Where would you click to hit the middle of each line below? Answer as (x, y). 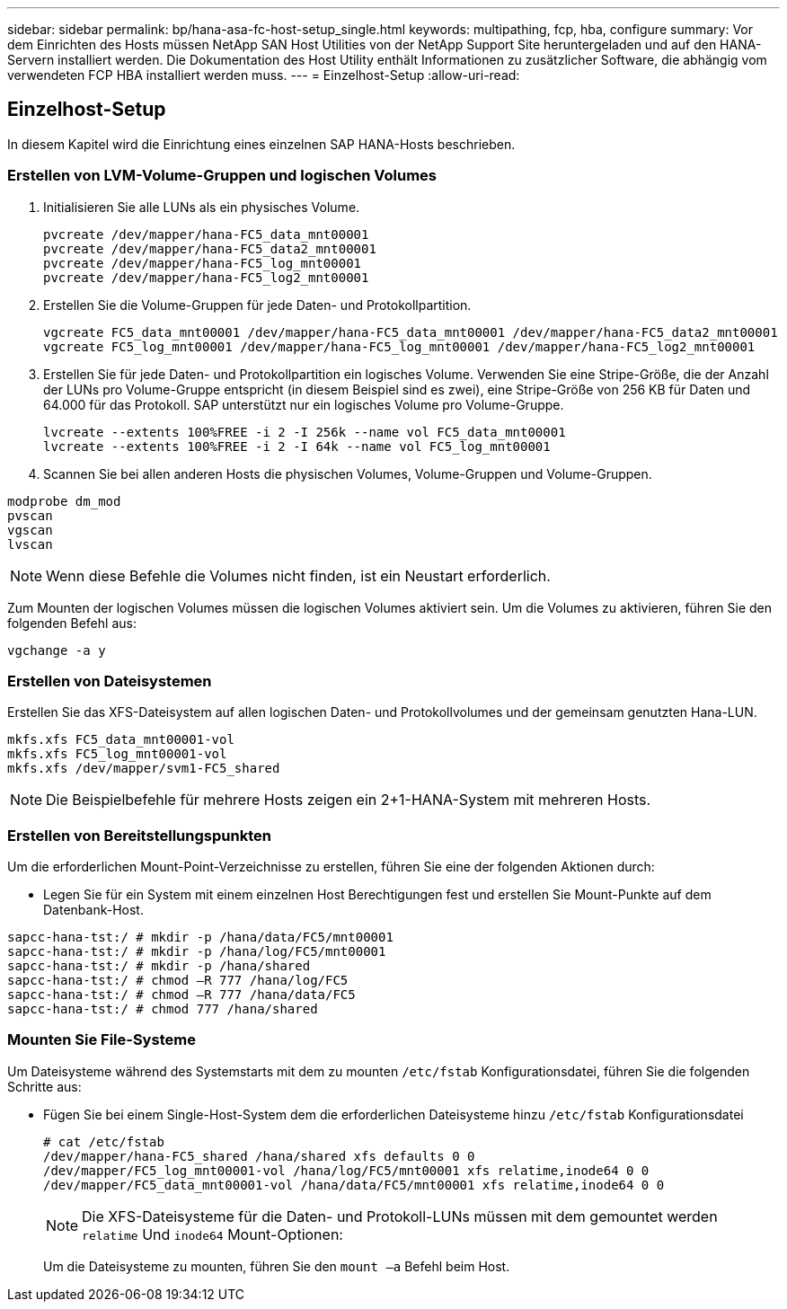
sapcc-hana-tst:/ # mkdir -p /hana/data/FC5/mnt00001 (200, 938)
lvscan (30, 544)
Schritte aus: (44, 1086)
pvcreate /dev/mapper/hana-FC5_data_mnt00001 (206, 234)
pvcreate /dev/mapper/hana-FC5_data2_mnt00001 (210, 248)
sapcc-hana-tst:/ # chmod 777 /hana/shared (163, 1009)
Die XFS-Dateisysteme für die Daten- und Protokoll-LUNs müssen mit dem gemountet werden (400, 1216)
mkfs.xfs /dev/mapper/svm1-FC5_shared (144, 769)
